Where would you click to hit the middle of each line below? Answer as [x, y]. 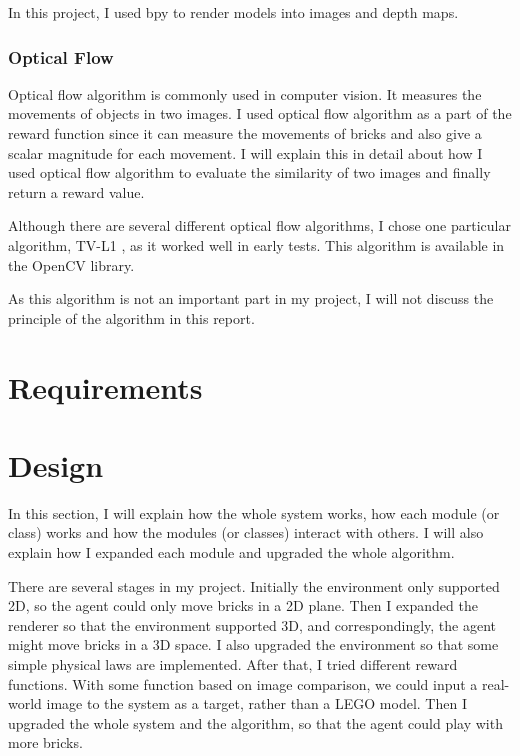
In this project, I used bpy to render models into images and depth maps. [233, 12]
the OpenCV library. [71, 264]
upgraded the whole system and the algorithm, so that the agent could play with [255, 722]
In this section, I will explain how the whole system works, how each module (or [254, 512]
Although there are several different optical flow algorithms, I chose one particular [259, 225]
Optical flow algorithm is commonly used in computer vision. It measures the [245, 93]
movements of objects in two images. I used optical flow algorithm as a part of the [260, 113]
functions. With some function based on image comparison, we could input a [243, 683]
